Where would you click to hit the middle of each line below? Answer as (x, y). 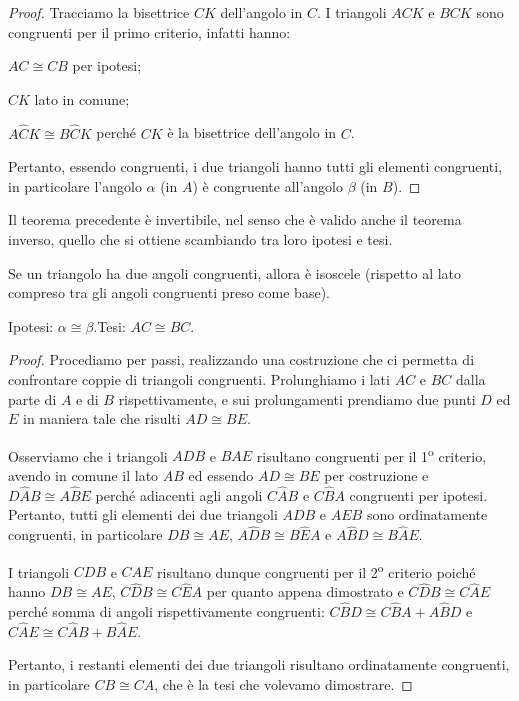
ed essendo (221, 474)
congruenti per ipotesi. (418, 494)
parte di (32, 398)
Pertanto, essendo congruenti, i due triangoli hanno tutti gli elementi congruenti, (255, 166)
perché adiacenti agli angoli (179, 494)
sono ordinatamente (427, 514)
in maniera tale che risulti (102, 418)
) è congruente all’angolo (268, 185)
